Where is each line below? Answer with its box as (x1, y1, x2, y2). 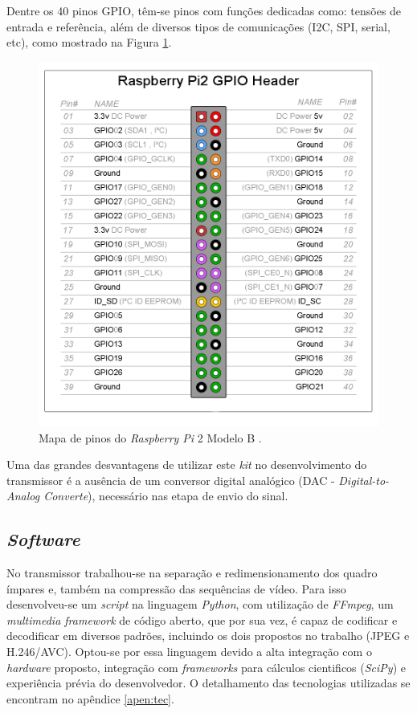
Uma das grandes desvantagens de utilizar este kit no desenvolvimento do (6, 456, 367, 473)
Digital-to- (338, 471, 390, 488)
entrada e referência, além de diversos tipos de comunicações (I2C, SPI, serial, (6, 18, 390, 35)
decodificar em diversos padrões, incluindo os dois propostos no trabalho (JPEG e (6, 627, 410, 644)
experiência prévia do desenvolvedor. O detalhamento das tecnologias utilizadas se (6, 674, 411, 691)
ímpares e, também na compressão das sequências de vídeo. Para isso (6, 580, 346, 597)
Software (6, 527, 80, 552)
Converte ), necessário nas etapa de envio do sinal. (43, 487, 288, 504)
